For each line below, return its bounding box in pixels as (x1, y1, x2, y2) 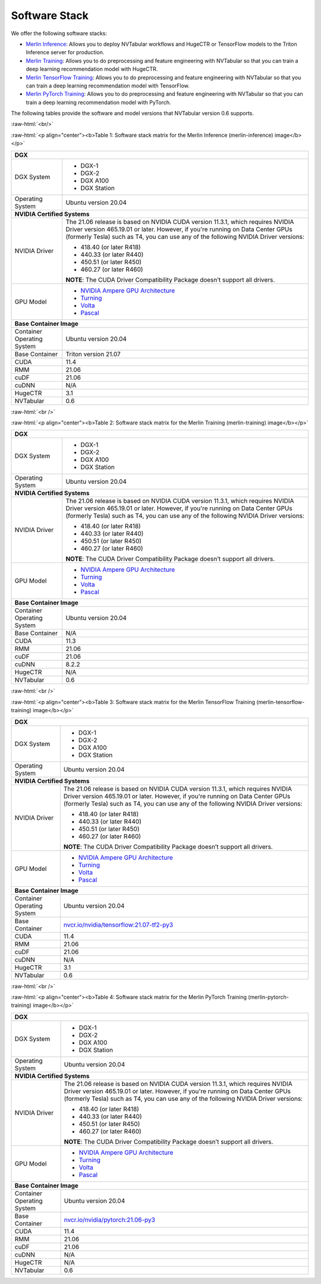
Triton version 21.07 (65, 350, 121, 358)
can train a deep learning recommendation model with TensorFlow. (26, 82, 190, 89)
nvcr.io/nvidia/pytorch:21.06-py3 (64, 1216, 156, 1224)
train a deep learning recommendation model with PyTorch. (26, 99, 171, 106)
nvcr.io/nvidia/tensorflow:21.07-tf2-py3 (63, 920, 174, 929)
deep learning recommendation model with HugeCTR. (26, 65, 158, 73)
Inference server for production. (26, 49, 105, 56)
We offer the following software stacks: (11, 30, 107, 37)
